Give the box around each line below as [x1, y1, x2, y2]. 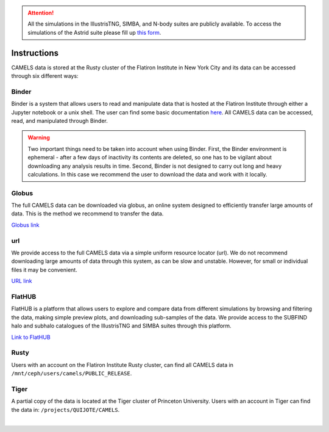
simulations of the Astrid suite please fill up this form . [27, 29, 161, 36]
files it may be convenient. [11, 266, 77, 273]
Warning [27, 134, 50, 141]
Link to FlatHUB [11, 333, 51, 341]
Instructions [11, 47, 59, 58]
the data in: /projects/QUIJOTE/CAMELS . [11, 406, 120, 413]
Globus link [11, 221, 40, 228]
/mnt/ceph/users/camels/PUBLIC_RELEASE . [11, 370, 132, 377]
